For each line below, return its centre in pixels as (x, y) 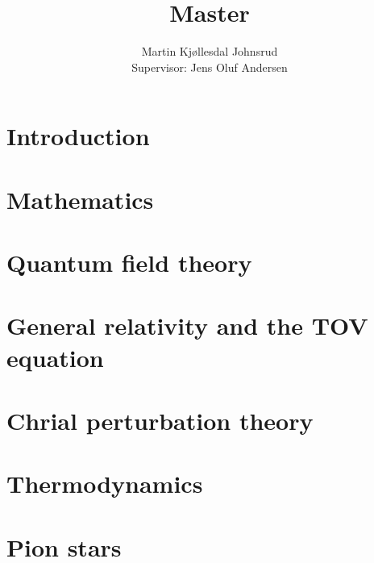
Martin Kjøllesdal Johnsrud (210, 51)
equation (55, 357)
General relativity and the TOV (187, 325)
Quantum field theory (129, 263)
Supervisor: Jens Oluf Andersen (210, 67)
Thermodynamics (105, 484)
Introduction (78, 136)
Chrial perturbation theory (160, 420)
